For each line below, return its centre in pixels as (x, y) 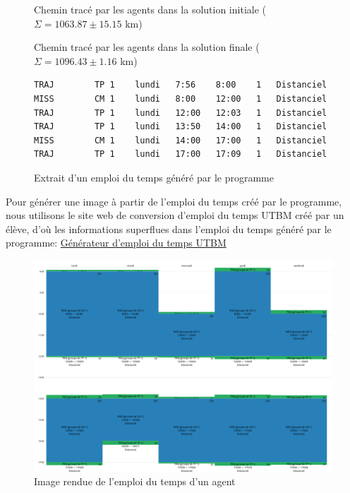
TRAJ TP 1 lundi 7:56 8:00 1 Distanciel (181, 85)
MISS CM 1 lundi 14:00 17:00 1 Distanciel (181, 140)
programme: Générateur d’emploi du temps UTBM (116, 243)
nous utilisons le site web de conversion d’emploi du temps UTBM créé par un (175, 215)
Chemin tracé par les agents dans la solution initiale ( (150, 9)
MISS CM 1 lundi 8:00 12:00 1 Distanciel (181, 99)
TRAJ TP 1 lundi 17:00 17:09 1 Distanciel (181, 154)
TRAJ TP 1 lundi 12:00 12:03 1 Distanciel (181, 113)
